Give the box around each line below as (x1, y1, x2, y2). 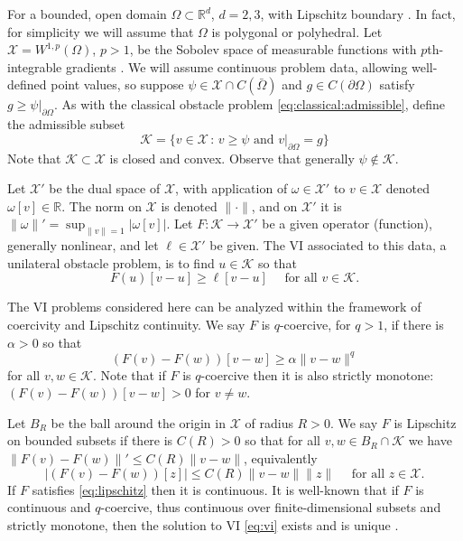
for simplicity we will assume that (7, 22, 194, 41)
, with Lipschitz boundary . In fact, (260, 5, 456, 23)
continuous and (7, 498, 91, 517)
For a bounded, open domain (7, 5, 167, 23)
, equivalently (244, 448, 318, 467)
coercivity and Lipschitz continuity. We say (7, 314, 245, 333)
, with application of (175, 179, 288, 198)
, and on (251, 196, 298, 215)
